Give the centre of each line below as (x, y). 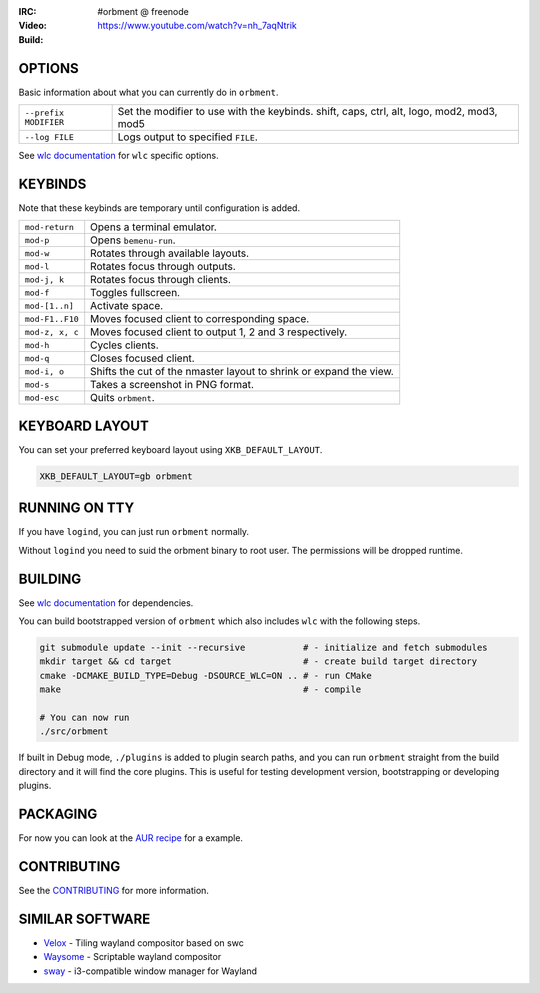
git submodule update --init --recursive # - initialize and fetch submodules (264, 648)
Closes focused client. (142, 358)
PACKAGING (58, 813)
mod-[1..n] (49, 305)
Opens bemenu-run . (133, 240)
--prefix (44, 113)
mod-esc (42, 397)
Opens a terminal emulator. (153, 227)
